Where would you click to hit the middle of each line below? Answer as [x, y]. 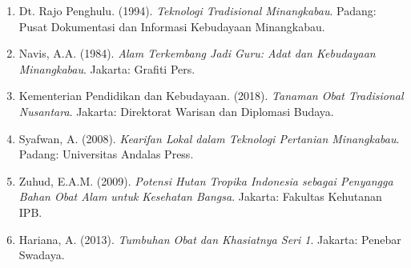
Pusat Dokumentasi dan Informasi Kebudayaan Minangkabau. [172, 26]
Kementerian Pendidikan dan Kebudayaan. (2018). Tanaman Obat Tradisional [211, 96]
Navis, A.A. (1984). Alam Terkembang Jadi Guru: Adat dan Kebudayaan [197, 53]
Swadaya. [42, 255]
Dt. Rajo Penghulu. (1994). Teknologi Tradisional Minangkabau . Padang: [197, 10]
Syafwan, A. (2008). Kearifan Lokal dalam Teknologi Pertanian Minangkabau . [209, 138]
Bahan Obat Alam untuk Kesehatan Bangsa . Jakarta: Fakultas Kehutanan [200, 196]
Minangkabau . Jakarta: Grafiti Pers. [107, 68]
